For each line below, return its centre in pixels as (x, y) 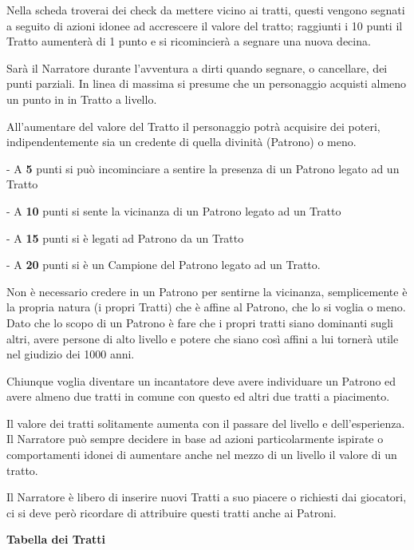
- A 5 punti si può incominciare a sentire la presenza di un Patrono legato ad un (203, 168)
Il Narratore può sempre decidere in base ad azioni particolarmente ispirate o (195, 439)
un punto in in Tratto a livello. (82, 99)
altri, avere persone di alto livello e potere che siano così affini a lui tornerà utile (203, 338)
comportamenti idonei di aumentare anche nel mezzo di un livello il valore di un (202, 455)
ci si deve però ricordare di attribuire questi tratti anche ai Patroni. (172, 512)
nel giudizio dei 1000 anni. (71, 354)
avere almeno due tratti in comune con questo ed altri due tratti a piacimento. (198, 396)
